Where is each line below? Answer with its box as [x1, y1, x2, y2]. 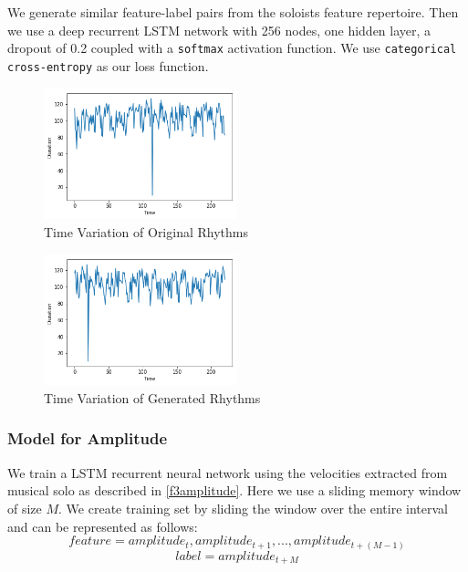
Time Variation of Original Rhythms [44, 222, 248, 241]
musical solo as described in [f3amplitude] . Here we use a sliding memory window [7, 481, 462, 500]
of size [7, 498, 42, 517]
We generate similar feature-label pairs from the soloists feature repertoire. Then [7, 3, 459, 21]
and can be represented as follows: [7, 516, 198, 536]
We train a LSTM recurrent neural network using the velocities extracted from [7, 463, 448, 482]
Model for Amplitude [7, 427, 168, 450]
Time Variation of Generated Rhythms [44, 388, 261, 407]
